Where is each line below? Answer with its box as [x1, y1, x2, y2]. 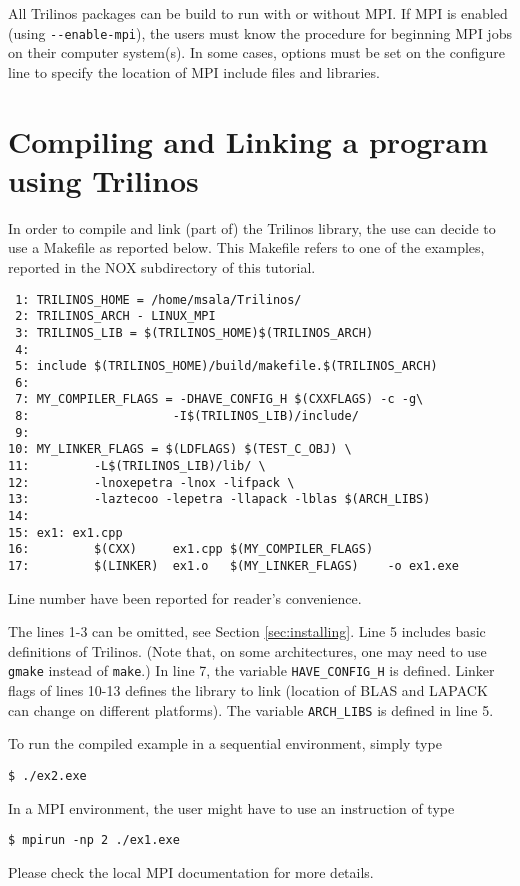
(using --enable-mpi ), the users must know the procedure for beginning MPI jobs [8, 22, 512, 43]
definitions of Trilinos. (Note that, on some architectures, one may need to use [8, 640, 487, 661]
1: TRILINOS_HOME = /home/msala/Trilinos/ [15, 292, 302, 307]
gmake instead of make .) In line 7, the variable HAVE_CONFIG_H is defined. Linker [8, 660, 495, 681]
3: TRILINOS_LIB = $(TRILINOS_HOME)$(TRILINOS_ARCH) [15, 325, 374, 340]
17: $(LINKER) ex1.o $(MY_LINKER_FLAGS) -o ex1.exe [8, 559, 460, 574]
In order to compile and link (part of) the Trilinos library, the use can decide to [8, 217, 496, 238]
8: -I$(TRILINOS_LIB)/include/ [15, 409, 359, 424]
